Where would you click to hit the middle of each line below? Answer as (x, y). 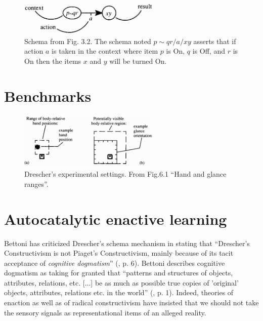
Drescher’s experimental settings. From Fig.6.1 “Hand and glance (125, 174)
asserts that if (215, 41)
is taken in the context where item (105, 51)
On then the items (53, 61)
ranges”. (36, 184)
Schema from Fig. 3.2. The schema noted (88, 41)
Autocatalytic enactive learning (116, 218)
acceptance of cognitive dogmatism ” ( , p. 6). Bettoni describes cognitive (115, 263)
